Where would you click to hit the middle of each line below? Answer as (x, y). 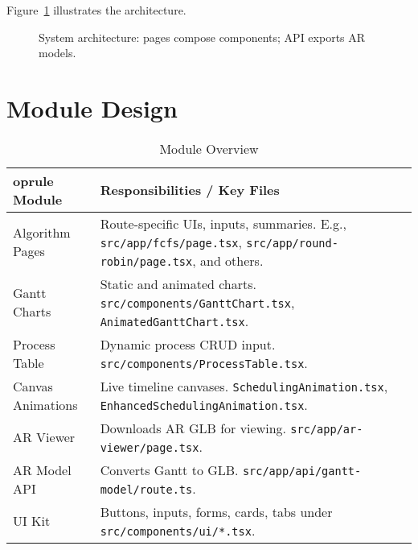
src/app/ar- (327, 429)
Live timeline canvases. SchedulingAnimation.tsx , (244, 386)
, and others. (228, 260)
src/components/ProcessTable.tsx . (204, 362)
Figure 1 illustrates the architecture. (96, 10)
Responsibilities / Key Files (190, 190)
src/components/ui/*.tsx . (178, 530)
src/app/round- (292, 243)
